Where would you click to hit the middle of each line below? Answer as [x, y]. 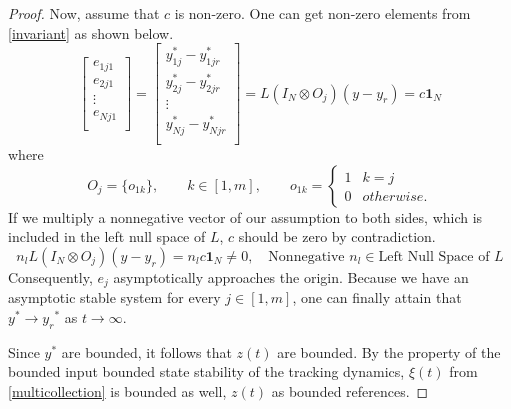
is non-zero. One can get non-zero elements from [322, 13]
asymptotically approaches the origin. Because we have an [291, 276]
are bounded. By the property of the [389, 351]
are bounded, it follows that [146, 351]
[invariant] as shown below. [91, 32]
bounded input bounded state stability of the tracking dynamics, [206, 371]
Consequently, [50, 276]
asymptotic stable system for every [114, 297]
